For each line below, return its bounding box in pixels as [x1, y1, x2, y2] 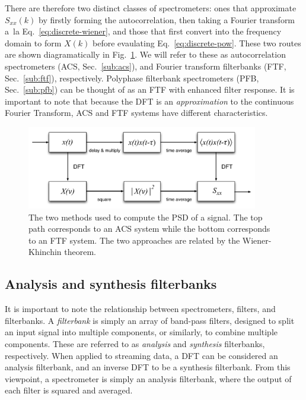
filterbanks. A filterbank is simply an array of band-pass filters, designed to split [5, 314, 295, 326]
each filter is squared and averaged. [5, 384, 133, 396]
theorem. [64, 245, 97, 258]
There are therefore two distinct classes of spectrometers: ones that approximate [5, 2, 297, 14]
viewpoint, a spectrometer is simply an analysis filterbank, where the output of [5, 372, 292, 385]
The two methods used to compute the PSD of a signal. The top [28, 210, 263, 223]
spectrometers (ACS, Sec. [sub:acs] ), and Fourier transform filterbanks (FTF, [5, 59, 286, 72]
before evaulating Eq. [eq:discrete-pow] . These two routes [93, 36, 301, 49]
